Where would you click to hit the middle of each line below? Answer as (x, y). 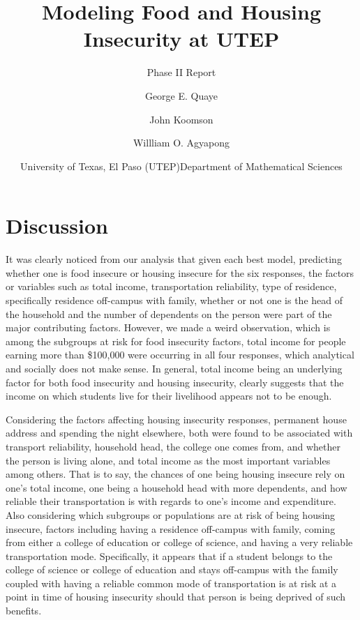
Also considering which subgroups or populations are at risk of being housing (171, 514)
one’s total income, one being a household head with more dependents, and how (177, 487)
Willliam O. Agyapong (181, 143)
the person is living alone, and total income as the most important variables (168, 460)
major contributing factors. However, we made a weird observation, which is (168, 327)
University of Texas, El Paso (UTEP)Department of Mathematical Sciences (181, 166)
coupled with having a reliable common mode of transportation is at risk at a (171, 583)
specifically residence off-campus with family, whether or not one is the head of (174, 300)
